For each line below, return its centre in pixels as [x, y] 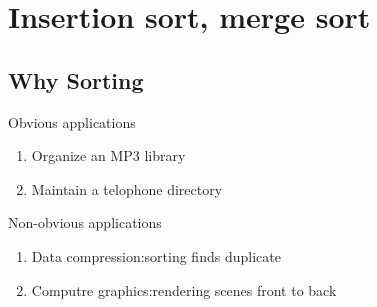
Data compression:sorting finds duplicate [156, 255]
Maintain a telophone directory [127, 188]
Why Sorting [76, 79]
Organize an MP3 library [108, 155]
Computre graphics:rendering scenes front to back [184, 289]
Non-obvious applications [85, 222]
